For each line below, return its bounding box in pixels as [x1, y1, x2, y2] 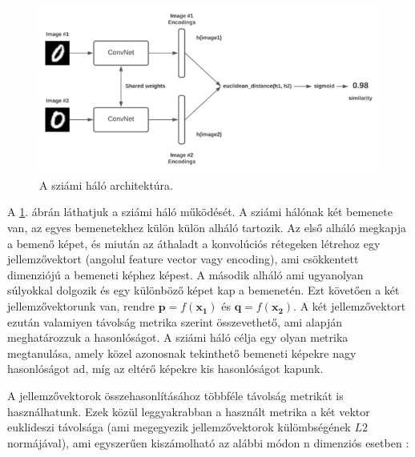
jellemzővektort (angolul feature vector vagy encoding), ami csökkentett [7, 251, 359, 267]
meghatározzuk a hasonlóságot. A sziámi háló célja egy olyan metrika [7, 329, 349, 346]
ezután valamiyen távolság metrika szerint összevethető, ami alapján [7, 313, 343, 330]
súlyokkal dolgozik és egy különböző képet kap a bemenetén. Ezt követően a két [7, 282, 400, 299]
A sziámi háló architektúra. [39, 176, 173, 193]
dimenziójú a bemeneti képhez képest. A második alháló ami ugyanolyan [7, 266, 364, 283]
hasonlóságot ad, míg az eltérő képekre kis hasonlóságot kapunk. [7, 360, 324, 377]
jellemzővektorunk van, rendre [7, 298, 155, 315]
